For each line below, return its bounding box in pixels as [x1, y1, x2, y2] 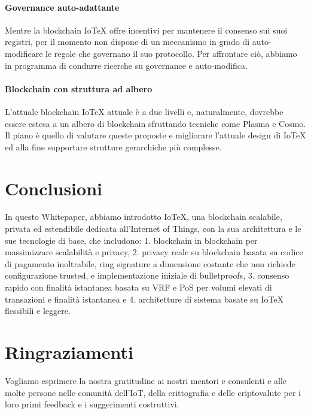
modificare [5, 47, 43, 59]
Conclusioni [5, 176, 102, 200]
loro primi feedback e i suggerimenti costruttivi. [5, 398, 179, 410]
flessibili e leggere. [5, 304, 71, 317]
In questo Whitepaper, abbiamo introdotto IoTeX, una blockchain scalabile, [5, 210, 282, 223]
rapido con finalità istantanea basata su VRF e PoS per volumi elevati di [5, 281, 272, 294]
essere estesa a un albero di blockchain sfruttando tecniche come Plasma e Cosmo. [5, 117, 306, 129]
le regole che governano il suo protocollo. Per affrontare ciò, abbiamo [45, 47, 297, 59]
